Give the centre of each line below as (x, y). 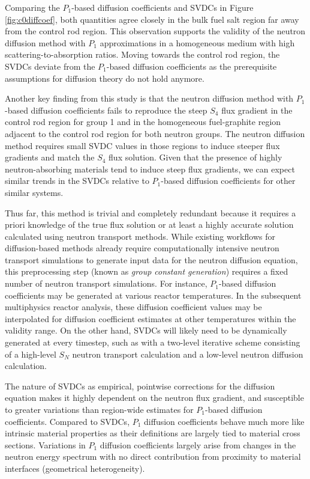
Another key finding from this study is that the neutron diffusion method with (149, 98)
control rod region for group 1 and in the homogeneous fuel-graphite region (143, 122)
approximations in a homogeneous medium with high (197, 42)
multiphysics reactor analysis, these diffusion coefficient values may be (133, 307)
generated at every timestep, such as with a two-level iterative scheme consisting (153, 342)
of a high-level (31, 354)
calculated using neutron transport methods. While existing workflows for (140, 236)
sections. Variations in (45, 444)
